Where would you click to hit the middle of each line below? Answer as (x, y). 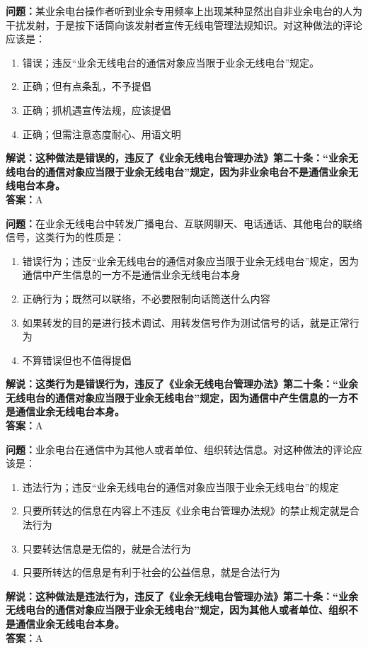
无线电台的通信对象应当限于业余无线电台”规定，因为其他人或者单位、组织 (177, 610)
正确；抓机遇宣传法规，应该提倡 (97, 109)
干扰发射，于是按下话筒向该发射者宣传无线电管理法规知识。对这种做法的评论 (184, 24)
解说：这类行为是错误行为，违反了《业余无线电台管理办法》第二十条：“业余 (182, 384)
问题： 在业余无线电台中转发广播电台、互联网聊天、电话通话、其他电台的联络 (184, 223)
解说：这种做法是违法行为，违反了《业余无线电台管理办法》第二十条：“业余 (182, 596)
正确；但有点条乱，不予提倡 (87, 86)
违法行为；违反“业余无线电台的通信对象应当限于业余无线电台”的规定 (181, 486)
